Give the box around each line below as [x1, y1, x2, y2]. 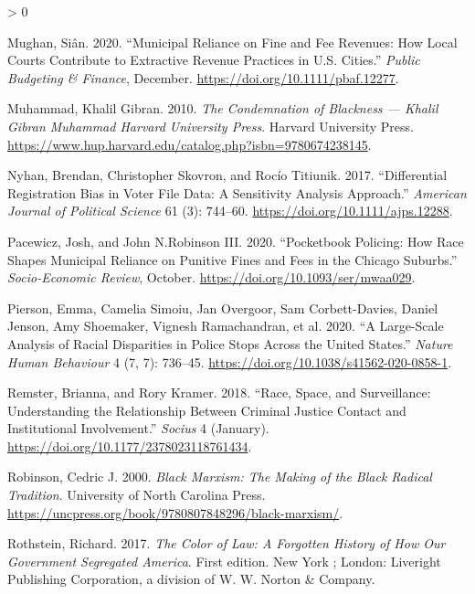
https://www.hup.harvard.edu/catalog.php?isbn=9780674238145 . [7, 134, 372, 154]
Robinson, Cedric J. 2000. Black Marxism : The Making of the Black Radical [7, 467, 432, 486]
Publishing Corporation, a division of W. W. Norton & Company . [7, 569, 375, 589]
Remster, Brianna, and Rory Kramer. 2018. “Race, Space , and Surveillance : [7, 383, 431, 402]
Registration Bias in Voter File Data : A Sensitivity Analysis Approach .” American [7, 183, 467, 202]
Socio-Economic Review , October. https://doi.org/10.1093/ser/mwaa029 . [7, 268, 416, 287]
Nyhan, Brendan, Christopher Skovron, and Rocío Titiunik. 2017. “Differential [7, 165, 448, 185]
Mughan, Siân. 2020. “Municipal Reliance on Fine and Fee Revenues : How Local [7, 32, 458, 51]
